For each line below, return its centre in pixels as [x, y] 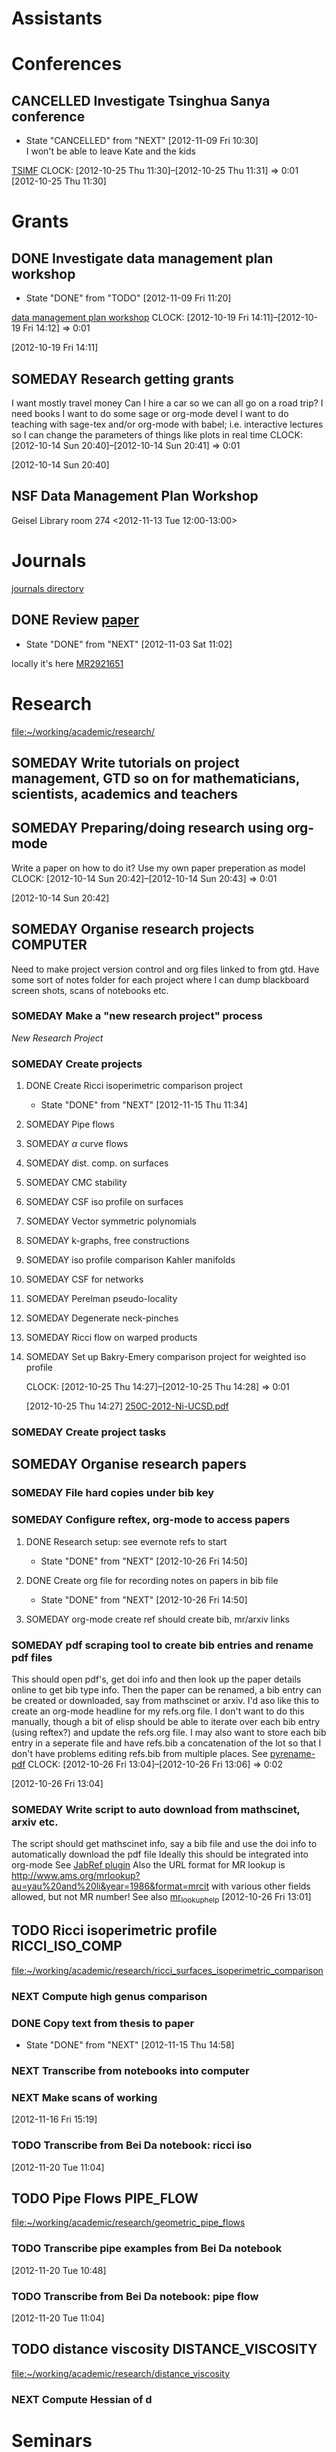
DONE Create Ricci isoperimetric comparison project [134, 1086]
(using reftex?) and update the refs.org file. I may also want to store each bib [169, 1732]
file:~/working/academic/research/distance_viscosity [121, 2373]
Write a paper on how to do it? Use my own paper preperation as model [158, 868]
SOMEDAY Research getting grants [123, 378]
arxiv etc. [35, 1822]
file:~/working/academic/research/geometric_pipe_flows [128, 2223]
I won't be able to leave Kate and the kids [110, 151]
